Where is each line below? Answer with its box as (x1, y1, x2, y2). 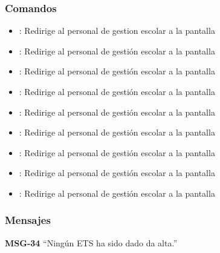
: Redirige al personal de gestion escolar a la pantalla (19, 24, 215, 37)
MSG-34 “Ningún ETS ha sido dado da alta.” (5, 236, 177, 249)
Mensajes (5, 212, 51, 228)
